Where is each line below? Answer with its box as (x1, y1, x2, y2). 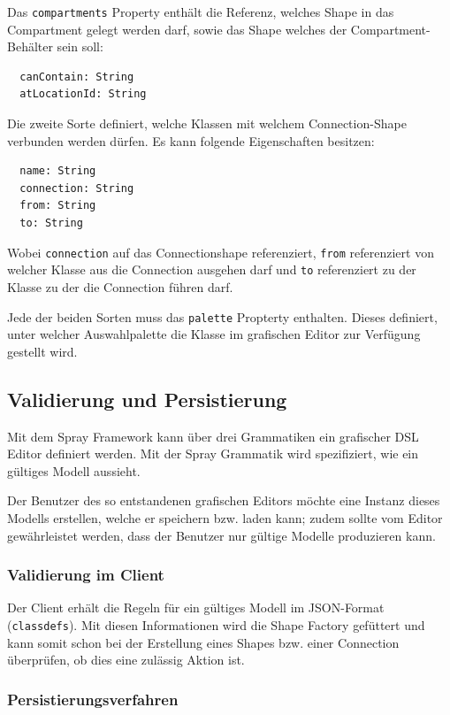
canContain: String (19, 70, 134, 83)
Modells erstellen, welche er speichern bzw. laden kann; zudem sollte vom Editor (7, 508, 443, 527)
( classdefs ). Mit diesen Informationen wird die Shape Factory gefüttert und (7, 615, 425, 634)
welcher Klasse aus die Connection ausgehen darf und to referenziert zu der (7, 260, 416, 279)
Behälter (7, 37, 53, 56)
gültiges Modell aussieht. (7, 461, 141, 480)
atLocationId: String (19, 88, 147, 101)
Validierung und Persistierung (7, 385, 287, 412)
